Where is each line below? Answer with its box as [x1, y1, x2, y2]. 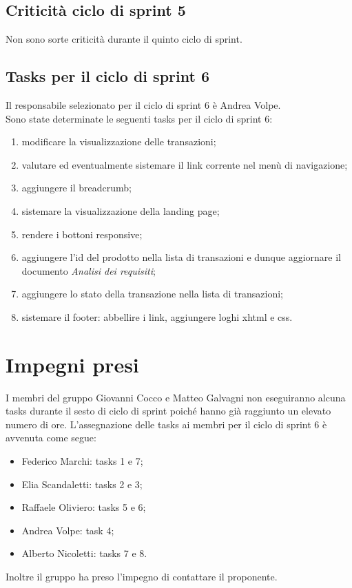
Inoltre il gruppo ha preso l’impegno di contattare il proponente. [6, 569, 278, 583]
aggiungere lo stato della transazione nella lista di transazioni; [21, 286, 284, 301]
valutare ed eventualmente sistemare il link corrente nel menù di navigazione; [21, 157, 348, 171]
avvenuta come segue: [6, 430, 96, 445]
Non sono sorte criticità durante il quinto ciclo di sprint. [6, 32, 242, 46]
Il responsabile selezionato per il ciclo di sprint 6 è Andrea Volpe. [6, 98, 281, 112]
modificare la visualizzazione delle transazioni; [21, 134, 216, 149]
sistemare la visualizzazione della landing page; [21, 203, 220, 218]
